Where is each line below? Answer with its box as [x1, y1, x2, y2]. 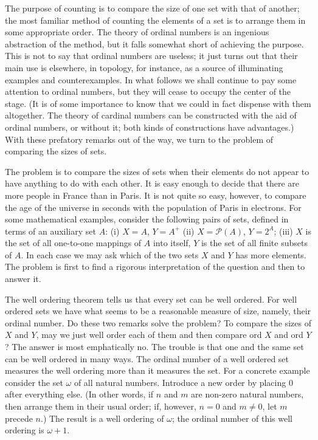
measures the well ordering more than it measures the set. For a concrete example [5, 364, 310, 377]
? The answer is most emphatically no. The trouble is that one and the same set [5, 340, 304, 353]
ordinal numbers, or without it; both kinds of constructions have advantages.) [5, 120, 294, 133]
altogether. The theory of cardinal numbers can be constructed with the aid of [5, 109, 297, 122]
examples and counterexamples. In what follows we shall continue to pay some [5, 73, 297, 86]
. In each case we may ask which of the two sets [21, 248, 199, 261]
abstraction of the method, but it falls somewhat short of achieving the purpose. [5, 37, 304, 50]
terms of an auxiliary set [5, 224, 96, 237]
